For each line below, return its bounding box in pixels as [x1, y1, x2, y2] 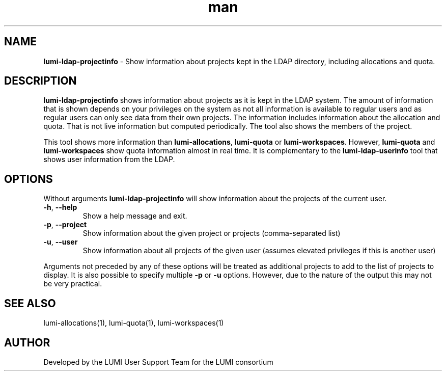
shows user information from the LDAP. [43, 155, 175, 164]
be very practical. [43, 279, 102, 288]
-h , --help [43, 203, 77, 212]
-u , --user [43, 237, 78, 247]
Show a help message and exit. [82, 211, 187, 221]
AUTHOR [4, 336, 50, 349]
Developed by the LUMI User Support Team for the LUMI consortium [43, 357, 273, 366]
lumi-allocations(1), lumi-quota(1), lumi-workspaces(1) [43, 318, 224, 328]
